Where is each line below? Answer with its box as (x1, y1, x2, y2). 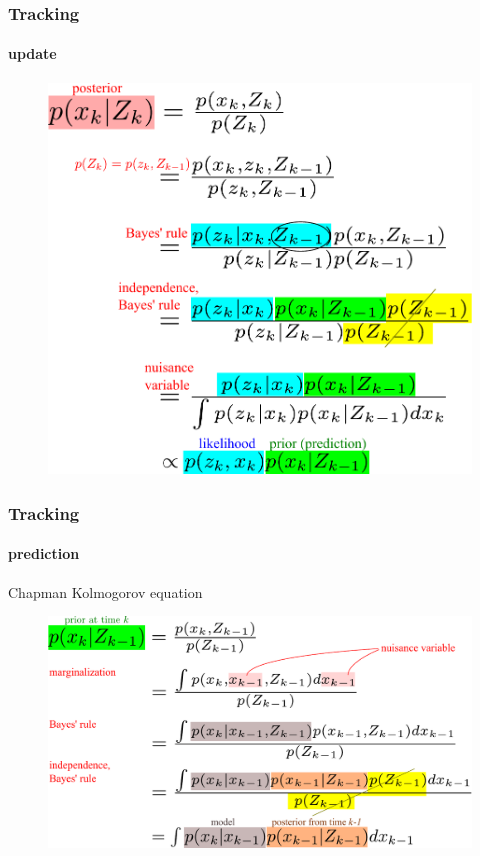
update (8, 43, 57, 64)
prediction (8, 543, 80, 564)
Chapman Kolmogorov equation (8, 581, 203, 602)
